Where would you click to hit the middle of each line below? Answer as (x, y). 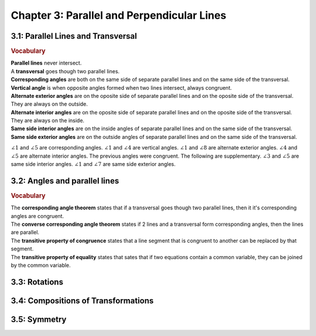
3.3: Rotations (37, 282)
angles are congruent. (37, 216)
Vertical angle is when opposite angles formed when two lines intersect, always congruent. (121, 87)
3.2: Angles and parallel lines (65, 181)
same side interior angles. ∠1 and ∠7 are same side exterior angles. (93, 164)
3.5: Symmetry (39, 319)
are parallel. (25, 232)
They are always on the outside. (49, 104)
